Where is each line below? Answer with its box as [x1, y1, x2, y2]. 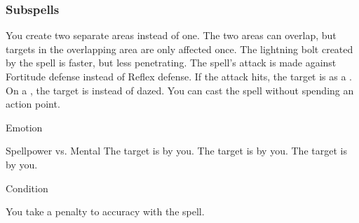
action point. [6, 96, 60, 111]
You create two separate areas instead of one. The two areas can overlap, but [6, 28, 337, 43]
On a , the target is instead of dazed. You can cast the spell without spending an [6, 82, 354, 97]
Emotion [6, 120, 43, 134]
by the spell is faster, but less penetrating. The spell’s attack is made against [6, 55, 337, 70]
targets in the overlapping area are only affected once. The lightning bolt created [6, 41, 353, 56]
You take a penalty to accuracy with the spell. [6, 204, 205, 219]
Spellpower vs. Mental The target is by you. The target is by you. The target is [6, 143, 347, 158]
